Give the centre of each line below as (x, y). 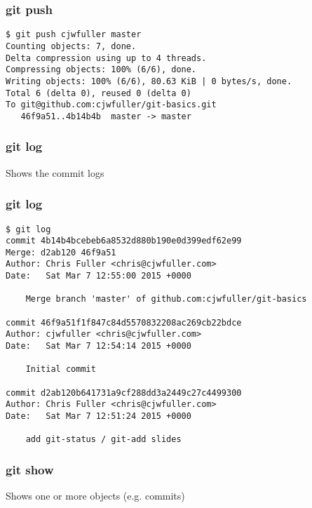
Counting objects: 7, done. (71, 46)
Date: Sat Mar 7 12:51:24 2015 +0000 (99, 416)
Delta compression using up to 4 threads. (106, 58)
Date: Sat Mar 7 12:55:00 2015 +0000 (99, 276)
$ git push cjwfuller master (74, 35)
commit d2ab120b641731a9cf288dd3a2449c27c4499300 (124, 393)
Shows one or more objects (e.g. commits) (95, 496)
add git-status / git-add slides (103, 440)
